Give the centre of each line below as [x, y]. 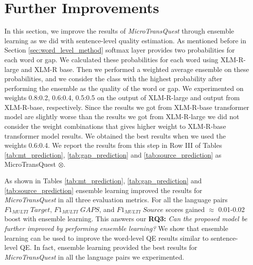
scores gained [185, 209]
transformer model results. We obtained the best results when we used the [115, 135]
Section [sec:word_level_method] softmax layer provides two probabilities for [120, 50]
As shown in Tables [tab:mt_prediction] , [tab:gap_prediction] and [103, 181]
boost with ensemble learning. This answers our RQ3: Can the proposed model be [126, 219]
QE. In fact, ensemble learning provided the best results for [108, 247]
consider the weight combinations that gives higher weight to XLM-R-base [115, 126]
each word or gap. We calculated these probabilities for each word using [111, 59]
